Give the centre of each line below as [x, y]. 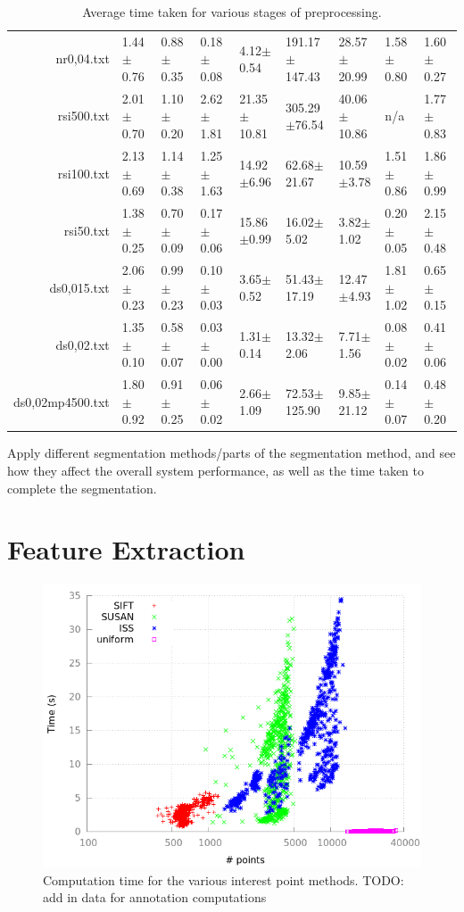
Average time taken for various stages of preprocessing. [232, 12]
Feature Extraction [126, 549]
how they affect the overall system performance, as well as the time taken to [215, 470]
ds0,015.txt [79, 287]
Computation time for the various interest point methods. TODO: [224, 879]
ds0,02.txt [83, 344]
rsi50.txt [87, 230]
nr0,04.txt [83, 58]
